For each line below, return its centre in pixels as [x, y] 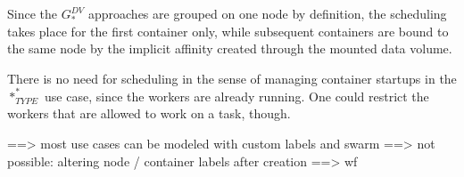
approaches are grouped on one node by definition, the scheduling [267, 13]
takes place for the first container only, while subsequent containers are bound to [228, 31]
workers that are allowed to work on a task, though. [149, 113]
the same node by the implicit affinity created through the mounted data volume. [230, 48]
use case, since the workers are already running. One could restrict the [237, 96]
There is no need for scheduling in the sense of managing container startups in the [232, 78]
